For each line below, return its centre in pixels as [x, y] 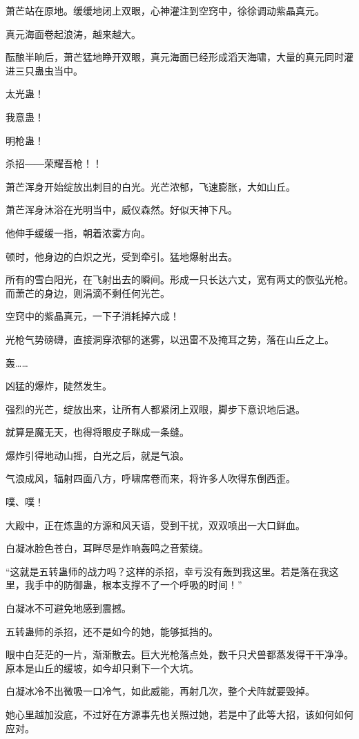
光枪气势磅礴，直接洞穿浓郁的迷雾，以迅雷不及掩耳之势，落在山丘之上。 [170, 339]
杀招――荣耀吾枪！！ [54, 163]
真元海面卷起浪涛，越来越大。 [73, 33]
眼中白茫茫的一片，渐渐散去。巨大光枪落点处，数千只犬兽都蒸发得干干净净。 [179, 654]
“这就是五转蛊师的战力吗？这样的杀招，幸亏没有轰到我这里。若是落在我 [167, 571]
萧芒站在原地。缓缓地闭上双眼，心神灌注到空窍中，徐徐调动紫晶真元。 [165, 10]
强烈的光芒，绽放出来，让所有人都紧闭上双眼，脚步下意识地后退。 [155, 409]
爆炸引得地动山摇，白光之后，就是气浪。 [97, 455]
